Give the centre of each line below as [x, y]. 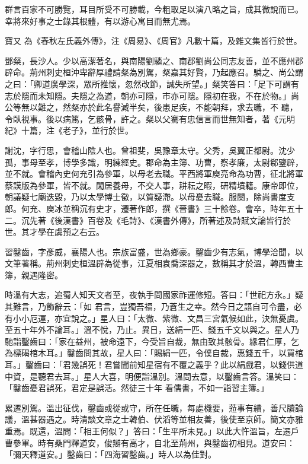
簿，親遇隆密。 [34, 274]
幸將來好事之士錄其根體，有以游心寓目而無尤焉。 [100, 20]
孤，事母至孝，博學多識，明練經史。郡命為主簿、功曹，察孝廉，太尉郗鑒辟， [154, 162]
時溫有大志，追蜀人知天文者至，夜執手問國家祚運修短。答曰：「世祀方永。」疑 [154, 295]
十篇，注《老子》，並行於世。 [77, 130]
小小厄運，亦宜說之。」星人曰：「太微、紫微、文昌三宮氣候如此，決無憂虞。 [158, 318]
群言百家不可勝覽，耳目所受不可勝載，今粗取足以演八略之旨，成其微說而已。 [154, 9]
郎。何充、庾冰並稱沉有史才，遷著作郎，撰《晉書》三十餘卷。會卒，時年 [146, 208]
